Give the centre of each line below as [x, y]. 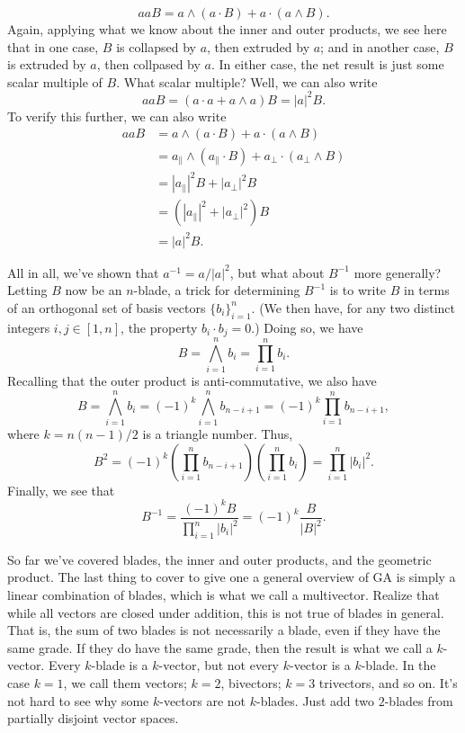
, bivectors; [251, 682]
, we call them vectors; [125, 682]
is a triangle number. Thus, [218, 433]
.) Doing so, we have [307, 327]
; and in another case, [380, 46]
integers [29, 327]
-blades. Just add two [316, 700]
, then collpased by [148, 64]
